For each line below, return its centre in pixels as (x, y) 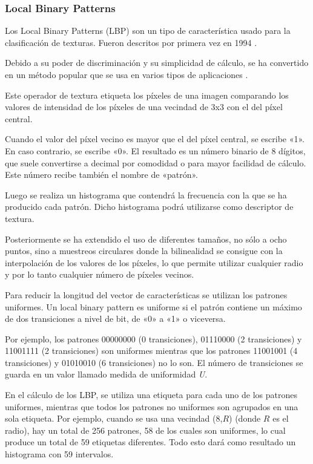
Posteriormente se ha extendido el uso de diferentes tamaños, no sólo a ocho (146, 239)
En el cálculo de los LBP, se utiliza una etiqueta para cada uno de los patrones (151, 395)
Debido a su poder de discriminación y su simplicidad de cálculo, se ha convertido (157, 63)
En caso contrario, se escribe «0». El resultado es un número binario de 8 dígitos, (155, 150)
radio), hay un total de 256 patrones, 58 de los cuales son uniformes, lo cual (145, 430)
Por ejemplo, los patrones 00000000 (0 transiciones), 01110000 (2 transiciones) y (153, 338)
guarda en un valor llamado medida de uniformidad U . (106, 374)
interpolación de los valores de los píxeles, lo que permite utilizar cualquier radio (154, 262)
